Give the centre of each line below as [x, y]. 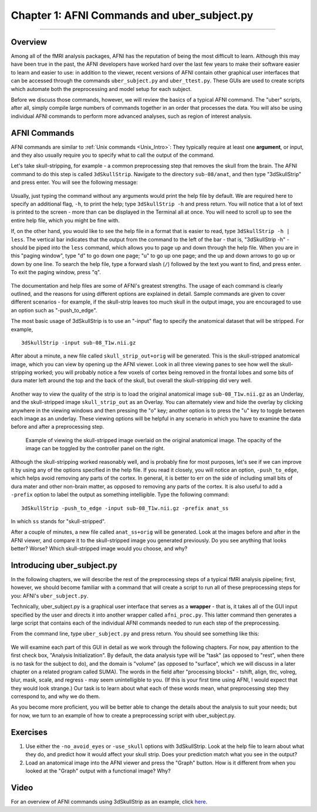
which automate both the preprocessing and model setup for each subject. [101, 89]
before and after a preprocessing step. [58, 427]
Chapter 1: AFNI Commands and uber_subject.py [132, 15]
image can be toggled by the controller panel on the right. [95, 449]
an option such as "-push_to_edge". [54, 310]
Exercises [29, 732]
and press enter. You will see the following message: [74, 183]
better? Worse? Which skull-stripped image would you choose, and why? [99, 548]
